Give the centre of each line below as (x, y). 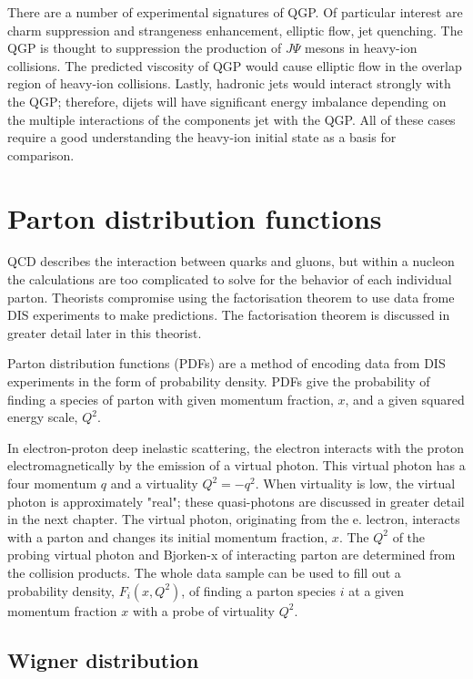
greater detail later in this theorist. (105, 332)
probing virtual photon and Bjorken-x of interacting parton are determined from (231, 555)
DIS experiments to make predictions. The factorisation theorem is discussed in (229, 315)
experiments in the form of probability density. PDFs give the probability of (219, 381)
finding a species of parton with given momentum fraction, (171, 399)
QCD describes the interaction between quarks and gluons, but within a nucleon (231, 261)
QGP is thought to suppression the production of (145, 48)
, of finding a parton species (259, 590)
